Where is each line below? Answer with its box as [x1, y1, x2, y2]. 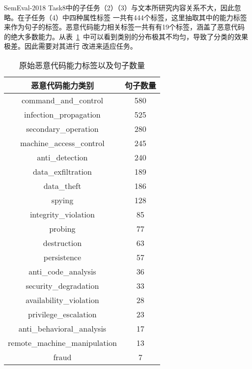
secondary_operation [26, 123, 99, 134]
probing [49, 222, 76, 234]
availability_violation [26, 294, 99, 306]
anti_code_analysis [28, 265, 96, 277]
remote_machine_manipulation [8, 337, 117, 348]
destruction [43, 237, 82, 248]
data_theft [43, 180, 82, 191]
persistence [43, 251, 82, 263]
